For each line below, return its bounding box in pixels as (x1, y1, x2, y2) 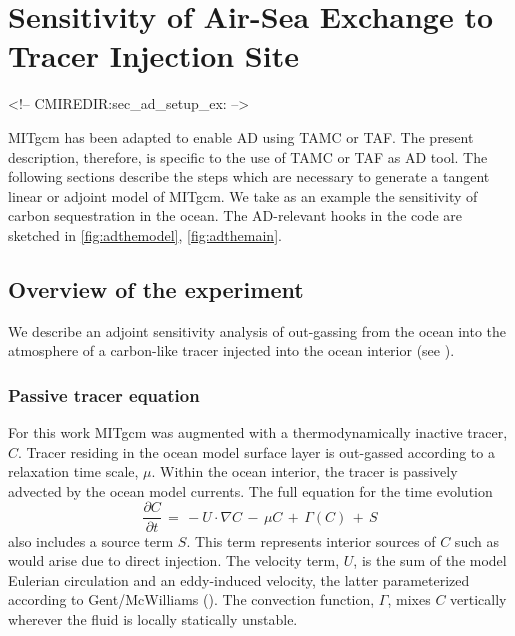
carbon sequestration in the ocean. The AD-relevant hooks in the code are (8, 205, 463, 226)
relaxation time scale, (8, 461, 139, 482)
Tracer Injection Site (8, 35, 299, 76)
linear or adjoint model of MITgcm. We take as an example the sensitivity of (8, 185, 478, 206)
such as (454, 530, 499, 551)
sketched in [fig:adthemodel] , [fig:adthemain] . (8, 224, 282, 245)
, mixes (387, 589, 431, 610)
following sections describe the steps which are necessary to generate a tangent (8, 166, 490, 187)
